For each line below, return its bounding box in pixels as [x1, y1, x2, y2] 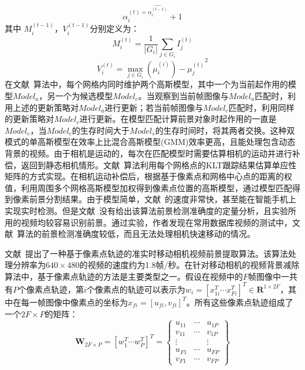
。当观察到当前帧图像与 [138, 89, 229, 101]
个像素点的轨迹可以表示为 [86, 283, 185, 295]
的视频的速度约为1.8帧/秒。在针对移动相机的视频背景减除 [79, 259, 300, 271]
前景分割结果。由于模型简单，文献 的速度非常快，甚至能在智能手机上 [29, 193, 296, 205]
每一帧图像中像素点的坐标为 [21, 296, 128, 308]
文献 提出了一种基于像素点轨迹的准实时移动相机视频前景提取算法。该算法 [5, 247, 288, 259]
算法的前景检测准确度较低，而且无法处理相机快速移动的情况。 [16, 228, 255, 240]
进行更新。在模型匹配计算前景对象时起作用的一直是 [79, 113, 277, 125]
